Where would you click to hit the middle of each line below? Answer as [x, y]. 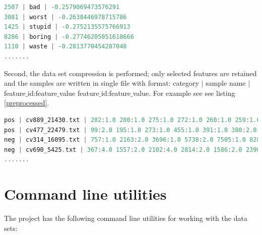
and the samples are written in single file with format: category [102, 83]
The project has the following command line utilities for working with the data [126, 218]
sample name [226, 83]
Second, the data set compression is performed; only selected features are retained [130, 73]
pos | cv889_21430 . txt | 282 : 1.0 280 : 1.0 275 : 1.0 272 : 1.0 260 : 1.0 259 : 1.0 [132, 120]
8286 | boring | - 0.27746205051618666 [69, 37]
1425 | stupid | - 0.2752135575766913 [67, 27]
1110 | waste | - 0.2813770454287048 [65, 47]
